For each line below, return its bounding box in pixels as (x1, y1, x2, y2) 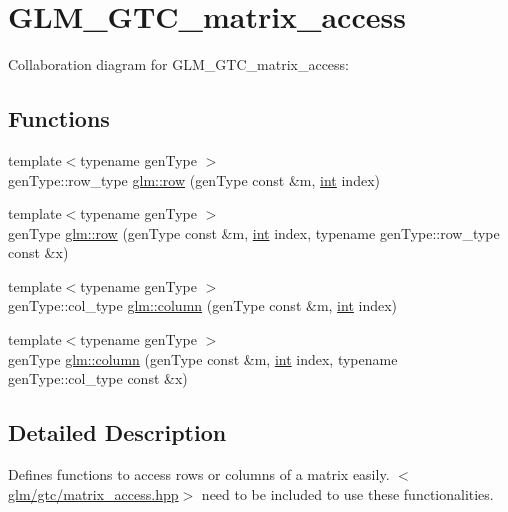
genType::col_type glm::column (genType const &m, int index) (8, 295, 398, 316)
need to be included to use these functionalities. (201, 483, 494, 504)
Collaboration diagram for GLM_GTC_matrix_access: (8, 54, 349, 75)
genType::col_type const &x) (8, 368, 188, 389)
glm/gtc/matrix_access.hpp (8, 483, 179, 504)
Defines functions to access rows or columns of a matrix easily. (8, 464, 390, 485)
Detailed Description (8, 417, 227, 448)
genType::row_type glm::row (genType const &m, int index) (8, 169, 380, 190)
